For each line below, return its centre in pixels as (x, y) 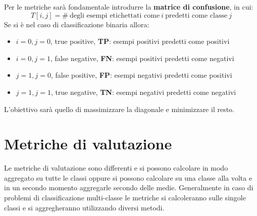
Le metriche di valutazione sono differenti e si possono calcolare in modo (116, 168)
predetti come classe (196, 15)
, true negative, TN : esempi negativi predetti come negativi (143, 92)
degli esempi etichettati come (115, 15)
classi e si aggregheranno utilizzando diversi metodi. (84, 207)
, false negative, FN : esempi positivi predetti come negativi (142, 58)
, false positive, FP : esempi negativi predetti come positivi (141, 75)
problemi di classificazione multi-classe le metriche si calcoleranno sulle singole (125, 198)
